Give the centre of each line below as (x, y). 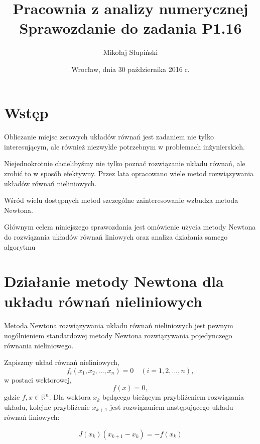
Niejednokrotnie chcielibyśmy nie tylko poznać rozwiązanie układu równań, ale (125, 163)
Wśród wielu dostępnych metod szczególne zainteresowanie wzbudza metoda (121, 200)
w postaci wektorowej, (38, 379)
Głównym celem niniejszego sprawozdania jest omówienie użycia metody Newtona (130, 227)
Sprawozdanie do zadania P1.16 (131, 28)
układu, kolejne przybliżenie (47, 406)
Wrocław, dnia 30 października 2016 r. (131, 69)
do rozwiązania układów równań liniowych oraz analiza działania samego (116, 237)
